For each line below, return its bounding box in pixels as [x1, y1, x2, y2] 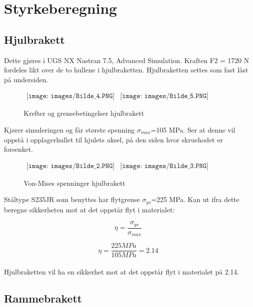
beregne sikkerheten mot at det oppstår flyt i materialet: [4, 204, 175, 214]
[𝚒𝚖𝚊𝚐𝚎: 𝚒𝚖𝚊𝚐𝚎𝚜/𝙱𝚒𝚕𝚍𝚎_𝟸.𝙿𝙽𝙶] [26, 162, 115, 170]
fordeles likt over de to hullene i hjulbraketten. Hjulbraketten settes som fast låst [4, 65, 249, 75]
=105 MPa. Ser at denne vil [150, 124, 235, 135]
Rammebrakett [4, 291, 82, 306]
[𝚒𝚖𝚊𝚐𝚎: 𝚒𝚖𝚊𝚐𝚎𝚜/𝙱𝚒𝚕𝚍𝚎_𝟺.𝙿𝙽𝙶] [26, 93, 115, 100]
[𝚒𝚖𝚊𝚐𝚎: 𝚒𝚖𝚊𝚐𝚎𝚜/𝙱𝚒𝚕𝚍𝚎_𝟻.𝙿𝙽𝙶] [120, 93, 209, 100]
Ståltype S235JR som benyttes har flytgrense [4, 194, 140, 205]
